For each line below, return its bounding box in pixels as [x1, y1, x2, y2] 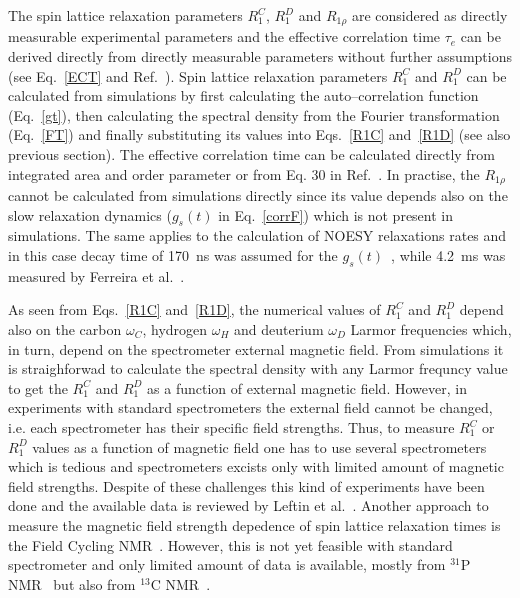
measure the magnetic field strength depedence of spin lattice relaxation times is [8, 514, 501, 535]
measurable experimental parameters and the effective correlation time [8, 26, 441, 47]
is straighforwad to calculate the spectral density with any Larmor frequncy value [8, 358, 508, 379]
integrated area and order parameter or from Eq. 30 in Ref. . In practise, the [8, 163, 480, 184]
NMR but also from [8, 573, 136, 594]
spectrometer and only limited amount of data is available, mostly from [8, 554, 446, 575]
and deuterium [234, 319, 324, 340]
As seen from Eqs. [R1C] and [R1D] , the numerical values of [8, 299, 381, 320]
